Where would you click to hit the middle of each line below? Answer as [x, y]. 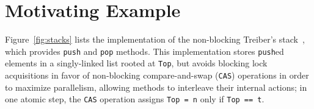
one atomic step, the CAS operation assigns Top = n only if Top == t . [135, 99]
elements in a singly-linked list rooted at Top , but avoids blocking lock [136, 63]
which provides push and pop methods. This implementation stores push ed [144, 51]
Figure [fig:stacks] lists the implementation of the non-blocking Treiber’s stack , [155, 39]
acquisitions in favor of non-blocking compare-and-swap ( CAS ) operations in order [157, 75]
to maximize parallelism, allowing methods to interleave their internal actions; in [156, 87]
